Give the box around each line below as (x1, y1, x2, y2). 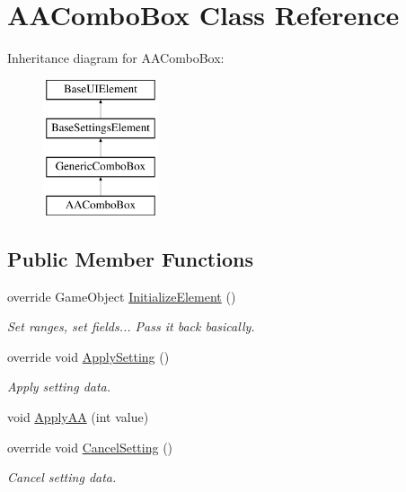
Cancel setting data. (7, 468, 117, 487)
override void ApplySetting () (7, 347, 170, 365)
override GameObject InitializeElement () (7, 286, 236, 305)
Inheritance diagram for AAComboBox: (7, 48, 225, 67)
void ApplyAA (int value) (7, 408, 149, 426)
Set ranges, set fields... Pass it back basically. (7, 317, 255, 336)
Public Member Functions (7, 244, 253, 272)
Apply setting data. (7, 377, 111, 396)
